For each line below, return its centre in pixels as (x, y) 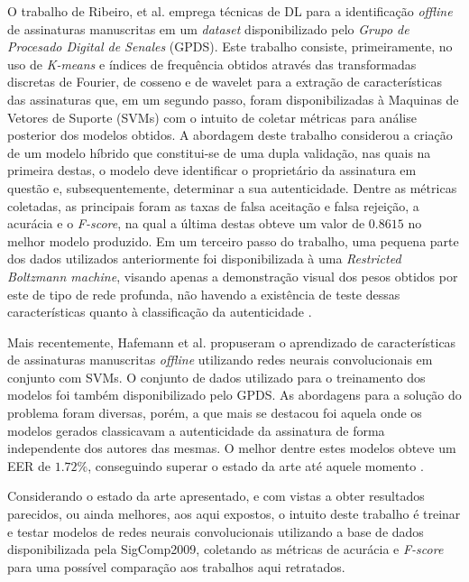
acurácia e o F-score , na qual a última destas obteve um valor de (186, 223)
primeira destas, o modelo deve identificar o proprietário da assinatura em (212, 170)
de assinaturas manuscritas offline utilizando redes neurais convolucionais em (220, 360)
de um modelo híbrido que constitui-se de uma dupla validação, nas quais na (219, 152)
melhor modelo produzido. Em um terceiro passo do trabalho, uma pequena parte (233, 240)
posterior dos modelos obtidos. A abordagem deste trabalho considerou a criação (230, 135)
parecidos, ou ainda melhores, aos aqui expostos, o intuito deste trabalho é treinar (234, 514)
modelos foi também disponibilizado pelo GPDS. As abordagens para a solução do (234, 395)
